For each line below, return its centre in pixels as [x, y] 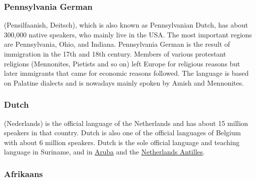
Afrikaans [24, 173]
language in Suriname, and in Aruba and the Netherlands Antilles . [104, 152]
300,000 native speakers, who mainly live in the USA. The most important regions [128, 34]
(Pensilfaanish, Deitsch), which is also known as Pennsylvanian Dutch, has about [126, 25]
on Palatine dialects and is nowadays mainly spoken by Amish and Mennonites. [124, 82]
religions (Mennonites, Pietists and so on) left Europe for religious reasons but [122, 63]
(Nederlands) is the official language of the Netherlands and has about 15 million [126, 123]
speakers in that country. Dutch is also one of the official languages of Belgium [123, 133]
